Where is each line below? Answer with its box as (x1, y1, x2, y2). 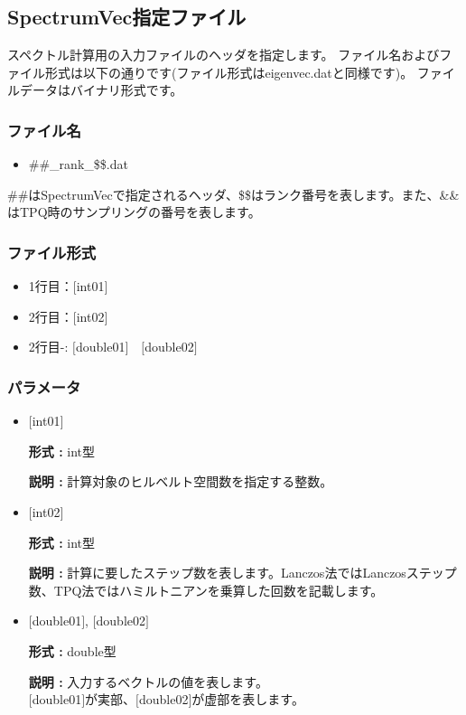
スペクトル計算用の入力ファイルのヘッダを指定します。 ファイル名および (7, 45, 440, 64)
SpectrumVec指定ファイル (7, 3, 247, 31)
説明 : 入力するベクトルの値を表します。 (28, 672, 268, 691)
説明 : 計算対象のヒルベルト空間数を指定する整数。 (28, 472, 333, 491)
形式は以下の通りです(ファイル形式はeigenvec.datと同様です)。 (44, 62, 414, 81)
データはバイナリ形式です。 (19, 80, 183, 99)
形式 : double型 (28, 641, 116, 660)
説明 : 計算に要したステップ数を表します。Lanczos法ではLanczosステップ (28, 563, 457, 582)
